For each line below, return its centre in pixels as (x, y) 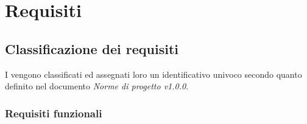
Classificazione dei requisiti (92, 48)
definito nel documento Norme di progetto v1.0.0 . (97, 86)
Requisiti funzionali (54, 113)
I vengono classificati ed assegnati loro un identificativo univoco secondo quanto (153, 74)
